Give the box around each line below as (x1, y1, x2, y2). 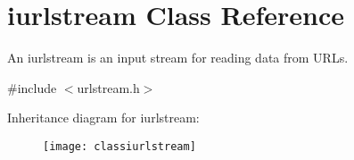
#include (7, 78, 57, 97)
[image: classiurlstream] (43, 139, 196, 153)
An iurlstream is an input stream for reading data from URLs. (7, 48, 349, 67)
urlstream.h (77, 78, 140, 97)
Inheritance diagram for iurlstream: (7, 108, 200, 127)
